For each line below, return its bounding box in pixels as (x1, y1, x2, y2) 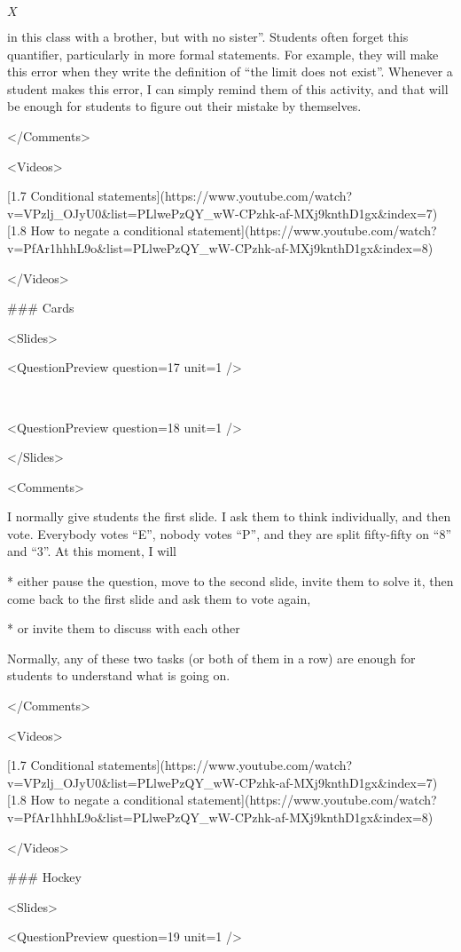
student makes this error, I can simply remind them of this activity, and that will (7, 79, 449, 98)
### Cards (7, 298, 74, 317)
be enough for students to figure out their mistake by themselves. (7, 97, 362, 115)
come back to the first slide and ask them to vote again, (7, 589, 311, 607)
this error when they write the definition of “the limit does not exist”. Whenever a (7, 62, 453, 81)
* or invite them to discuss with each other (7, 619, 240, 638)
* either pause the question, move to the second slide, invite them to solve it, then (7, 572, 454, 591)
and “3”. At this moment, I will (7, 542, 177, 560)
